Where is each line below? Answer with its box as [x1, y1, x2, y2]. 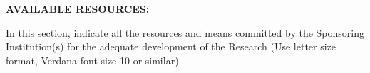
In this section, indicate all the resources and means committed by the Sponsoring [6, 25, 365, 40]
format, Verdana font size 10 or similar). [6, 52, 182, 67]
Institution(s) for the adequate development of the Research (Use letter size [6, 39, 336, 54]
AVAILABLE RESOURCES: [6, 1, 150, 16]
